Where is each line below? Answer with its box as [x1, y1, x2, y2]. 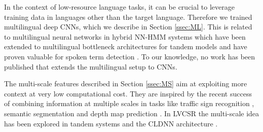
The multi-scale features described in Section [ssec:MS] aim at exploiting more [4, 78, 247, 89]
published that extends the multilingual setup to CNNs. [4, 61, 177, 72]
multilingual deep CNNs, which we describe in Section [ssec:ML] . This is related [4, 21, 252, 32]
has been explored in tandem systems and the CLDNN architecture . [4, 118, 218, 128]
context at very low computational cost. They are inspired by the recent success [4, 88, 252, 98]
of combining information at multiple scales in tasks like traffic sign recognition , [4, 98, 254, 109]
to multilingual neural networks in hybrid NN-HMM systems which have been [4, 31, 246, 42]
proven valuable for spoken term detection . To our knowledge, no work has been [4, 51, 255, 61]
